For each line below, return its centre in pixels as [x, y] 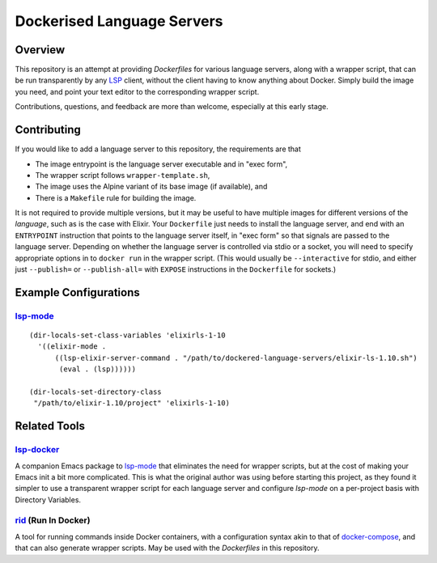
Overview [40, 50]
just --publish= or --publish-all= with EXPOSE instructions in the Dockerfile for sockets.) [176, 269]
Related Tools [50, 426]
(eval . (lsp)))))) [98, 369]
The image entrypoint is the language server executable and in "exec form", [161, 164]
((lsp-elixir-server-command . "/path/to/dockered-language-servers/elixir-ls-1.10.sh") [236, 358]
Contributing [48, 130]
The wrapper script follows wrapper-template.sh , [123, 175]
